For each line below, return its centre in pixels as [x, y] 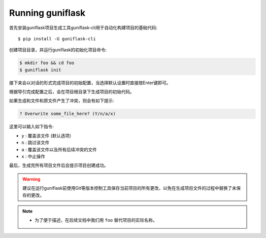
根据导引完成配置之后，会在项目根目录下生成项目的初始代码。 [72, 92]
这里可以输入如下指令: [32, 127]
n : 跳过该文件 [35, 142]
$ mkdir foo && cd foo [47, 63]
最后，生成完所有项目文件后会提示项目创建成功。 [59, 166]
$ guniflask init [40, 70]
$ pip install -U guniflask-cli [57, 39]
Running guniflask [47, 13]
